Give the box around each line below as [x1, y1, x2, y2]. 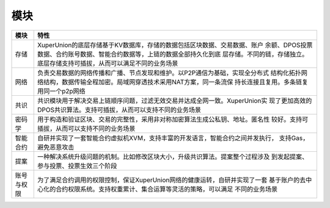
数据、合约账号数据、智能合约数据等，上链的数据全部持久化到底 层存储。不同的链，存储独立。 [37, 49, 309, 58]
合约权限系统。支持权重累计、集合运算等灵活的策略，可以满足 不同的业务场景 [55, 185, 278, 193]
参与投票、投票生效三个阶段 [37, 162, 117, 170]
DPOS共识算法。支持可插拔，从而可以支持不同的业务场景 [37, 106, 202, 114]
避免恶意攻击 [37, 143, 75, 151]
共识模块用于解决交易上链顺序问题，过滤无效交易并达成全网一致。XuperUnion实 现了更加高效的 [37, 96, 312, 105]
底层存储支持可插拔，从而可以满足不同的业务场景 [37, 59, 178, 67]
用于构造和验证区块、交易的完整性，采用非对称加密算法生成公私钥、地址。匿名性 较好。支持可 [37, 115, 309, 123]
